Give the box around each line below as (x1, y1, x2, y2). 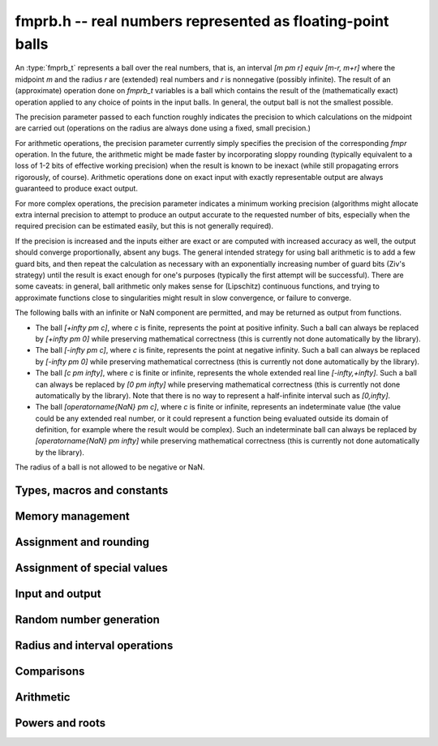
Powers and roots (15, 716, 105, 730)
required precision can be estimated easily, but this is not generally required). (15, 221, 274, 231)
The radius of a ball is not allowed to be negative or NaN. (15, 462, 205, 472)
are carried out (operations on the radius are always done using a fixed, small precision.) (15, 123, 311, 133)
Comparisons (15, 665, 85, 679)
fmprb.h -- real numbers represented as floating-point (15, 12, 389, 30)
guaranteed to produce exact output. (15, 183, 138, 194)
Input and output (15, 587, 101, 601)
